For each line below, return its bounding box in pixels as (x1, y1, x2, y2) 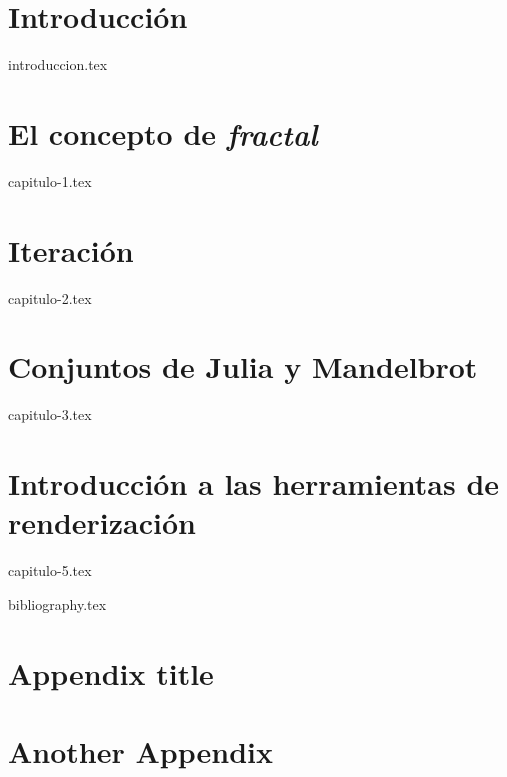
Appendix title (8, 652, 214, 693)
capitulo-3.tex (8, 404, 92, 425)
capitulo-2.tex (8, 287, 92, 308)
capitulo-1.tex (8, 170, 92, 191)
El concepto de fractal (8, 112, 318, 154)
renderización (8, 502, 196, 543)
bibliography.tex (8, 593, 107, 614)
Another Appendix (8, 730, 273, 771)
